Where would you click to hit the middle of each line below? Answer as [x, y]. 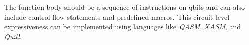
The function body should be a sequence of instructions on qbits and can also [124, 7]
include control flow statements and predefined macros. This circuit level [117, 16]
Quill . [13, 36]
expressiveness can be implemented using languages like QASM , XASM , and [123, 27]
